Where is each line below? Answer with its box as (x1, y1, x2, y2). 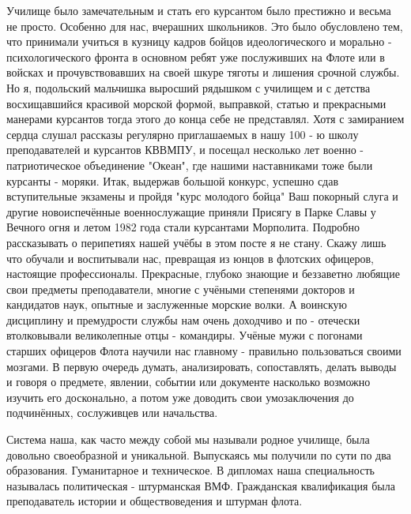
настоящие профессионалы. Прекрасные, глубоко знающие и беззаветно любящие (6, 265, 400, 282)
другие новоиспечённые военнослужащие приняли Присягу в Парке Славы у (6, 203, 376, 219)
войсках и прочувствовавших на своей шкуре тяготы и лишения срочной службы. (6, 64, 400, 81)
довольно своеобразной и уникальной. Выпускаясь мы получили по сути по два (6, 446, 391, 463)
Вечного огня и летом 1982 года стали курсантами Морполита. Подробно (6, 219, 360, 235)
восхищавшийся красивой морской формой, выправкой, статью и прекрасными (6, 95, 386, 111)
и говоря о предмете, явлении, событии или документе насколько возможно (6, 373, 371, 390)
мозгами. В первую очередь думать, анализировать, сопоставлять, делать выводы (6, 358, 397, 374)
